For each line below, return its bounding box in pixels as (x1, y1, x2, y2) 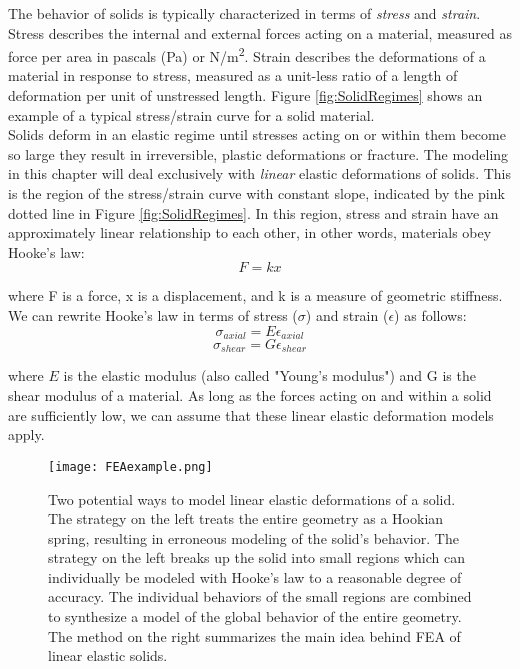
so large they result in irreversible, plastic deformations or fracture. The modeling (8, 143, 509, 164)
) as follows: (394, 304, 467, 325)
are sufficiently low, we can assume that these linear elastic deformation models (8, 404, 494, 425)
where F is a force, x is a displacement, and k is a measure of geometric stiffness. (8, 285, 503, 306)
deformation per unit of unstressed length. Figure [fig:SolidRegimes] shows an (8, 85, 483, 106)
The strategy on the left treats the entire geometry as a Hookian (48, 508, 444, 529)
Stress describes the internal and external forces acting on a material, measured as (8, 22, 512, 43)
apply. (8, 424, 45, 445)
